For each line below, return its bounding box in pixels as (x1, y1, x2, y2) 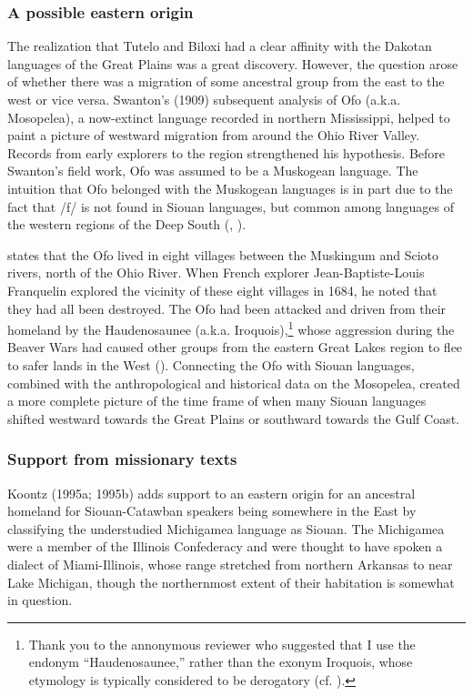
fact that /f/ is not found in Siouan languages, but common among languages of (7, 197, 455, 216)
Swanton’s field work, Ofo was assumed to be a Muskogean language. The (7, 161, 418, 180)
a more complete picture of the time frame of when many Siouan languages (7, 391, 427, 410)
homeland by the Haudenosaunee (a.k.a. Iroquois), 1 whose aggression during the (7, 318, 455, 338)
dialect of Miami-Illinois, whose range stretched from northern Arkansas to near (7, 554, 453, 573)
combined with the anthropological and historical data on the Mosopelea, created (7, 373, 460, 392)
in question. (7, 590, 73, 610)
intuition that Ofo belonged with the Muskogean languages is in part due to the (7, 178, 453, 197)
